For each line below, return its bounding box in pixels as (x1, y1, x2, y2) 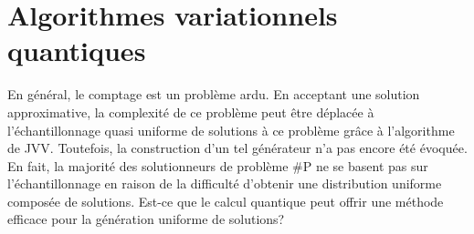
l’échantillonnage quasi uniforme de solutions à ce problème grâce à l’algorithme (7, 120, 455, 139)
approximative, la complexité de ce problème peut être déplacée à (7, 102, 374, 121)
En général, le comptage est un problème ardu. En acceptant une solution (7, 85, 420, 104)
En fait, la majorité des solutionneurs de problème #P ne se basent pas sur (7, 156, 428, 175)
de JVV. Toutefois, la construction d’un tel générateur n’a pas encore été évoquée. (7, 138, 468, 158)
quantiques (7, 32, 146, 69)
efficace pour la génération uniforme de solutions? (7, 209, 285, 229)
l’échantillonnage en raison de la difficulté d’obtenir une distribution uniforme (7, 174, 442, 193)
